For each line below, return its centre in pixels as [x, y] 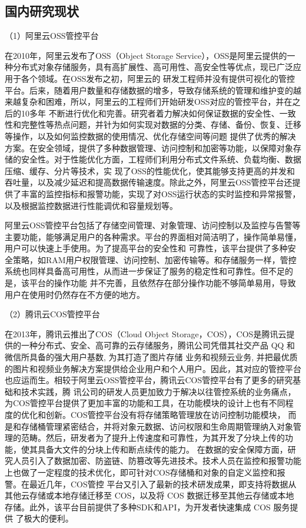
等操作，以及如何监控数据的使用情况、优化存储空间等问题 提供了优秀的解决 [150, 136]
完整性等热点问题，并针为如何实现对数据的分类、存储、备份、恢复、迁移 [161, 124]
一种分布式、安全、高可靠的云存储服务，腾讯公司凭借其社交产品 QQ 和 [158, 345]
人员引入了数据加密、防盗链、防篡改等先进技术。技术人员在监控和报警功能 [157, 461]
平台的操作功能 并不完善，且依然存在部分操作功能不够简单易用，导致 [162, 283]
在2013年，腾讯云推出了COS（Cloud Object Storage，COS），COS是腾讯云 [146, 333]
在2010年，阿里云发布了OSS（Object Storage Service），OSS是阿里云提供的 [146, 55]
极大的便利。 [49, 518]
